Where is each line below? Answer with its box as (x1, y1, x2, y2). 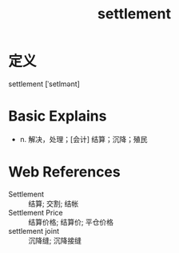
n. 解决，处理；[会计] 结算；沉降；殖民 (19, 134, 148, 144)
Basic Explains (8, 107, 107, 125)
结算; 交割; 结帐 (28, 199, 79, 208)
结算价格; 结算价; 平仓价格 (28, 217, 114, 227)
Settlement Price (8, 208, 63, 217)
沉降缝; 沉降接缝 (28, 235, 82, 245)
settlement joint (8, 226, 60, 235)
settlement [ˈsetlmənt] (8, 79, 80, 89)
